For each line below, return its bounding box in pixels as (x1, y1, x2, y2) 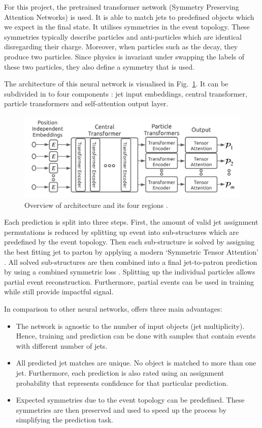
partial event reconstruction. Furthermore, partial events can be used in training (4, 276, 254, 287)
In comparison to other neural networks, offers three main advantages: (4, 303, 222, 314)
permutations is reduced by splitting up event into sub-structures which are (4, 226, 239, 237)
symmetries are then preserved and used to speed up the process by (16, 404, 226, 415)
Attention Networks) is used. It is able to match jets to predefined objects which (4, 11, 254, 22)
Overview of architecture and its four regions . (24, 199, 168, 210)
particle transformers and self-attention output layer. (4, 98, 169, 109)
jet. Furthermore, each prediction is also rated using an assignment (16, 367, 224, 378)
